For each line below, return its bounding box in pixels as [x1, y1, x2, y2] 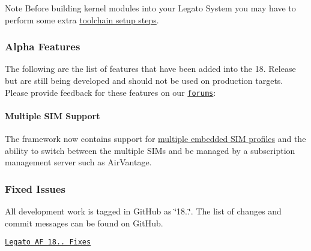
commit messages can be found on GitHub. [5, 216, 163, 229]
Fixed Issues [5, 181, 65, 196]
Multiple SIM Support [5, 109, 100, 122]
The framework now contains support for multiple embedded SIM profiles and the [5, 132, 306, 145]
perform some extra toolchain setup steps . [5, 13, 159, 26]
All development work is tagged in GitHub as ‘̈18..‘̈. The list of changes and [5, 205, 282, 217]
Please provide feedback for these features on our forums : [5, 86, 216, 98]
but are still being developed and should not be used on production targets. [5, 74, 283, 86]
